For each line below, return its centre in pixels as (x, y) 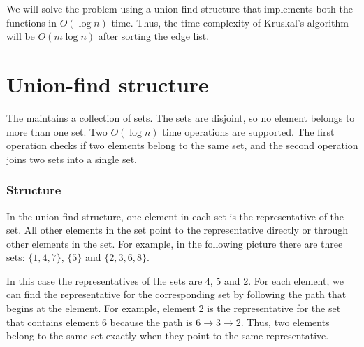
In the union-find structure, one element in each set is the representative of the (175, 216)
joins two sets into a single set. (72, 158)
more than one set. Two (57, 131)
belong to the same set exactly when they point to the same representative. (168, 335)
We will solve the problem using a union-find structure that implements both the (180, 8)
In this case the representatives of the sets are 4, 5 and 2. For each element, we (175, 280)
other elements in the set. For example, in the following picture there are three (175, 243)
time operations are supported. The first (248, 131)
